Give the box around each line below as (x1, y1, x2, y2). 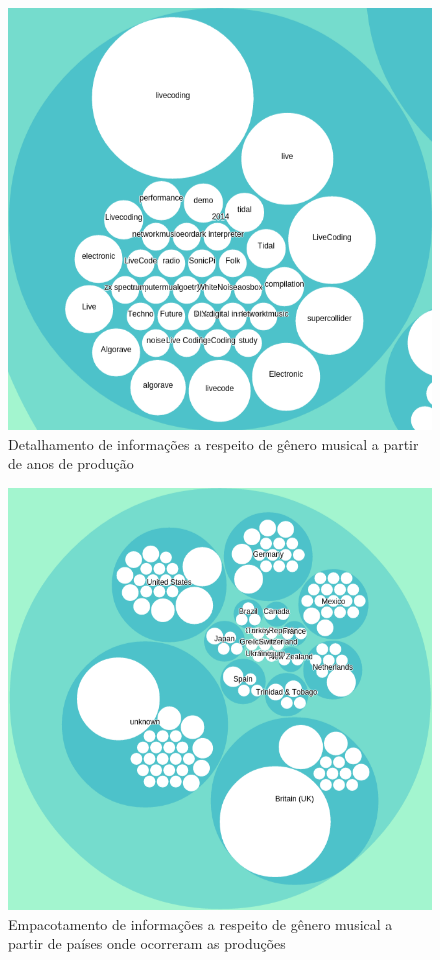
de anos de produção (8, 453, 134, 474)
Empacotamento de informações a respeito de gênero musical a (8, 913, 393, 934)
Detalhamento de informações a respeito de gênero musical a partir (8, 433, 419, 454)
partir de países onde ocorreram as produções (8, 933, 286, 954)
